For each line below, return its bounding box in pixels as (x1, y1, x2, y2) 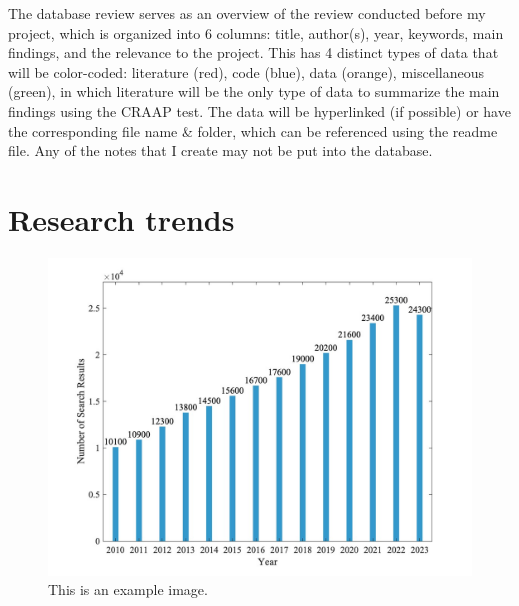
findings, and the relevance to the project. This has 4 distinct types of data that (8, 42, 499, 63)
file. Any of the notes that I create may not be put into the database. (8, 140, 433, 161)
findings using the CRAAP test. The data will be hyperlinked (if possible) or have (8, 100, 511, 121)
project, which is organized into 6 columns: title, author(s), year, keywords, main (8, 22, 504, 43)
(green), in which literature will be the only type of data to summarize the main (8, 81, 500, 102)
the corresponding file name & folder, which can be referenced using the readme (8, 120, 498, 141)
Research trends (8, 198, 235, 239)
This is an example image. (48, 579, 208, 600)
